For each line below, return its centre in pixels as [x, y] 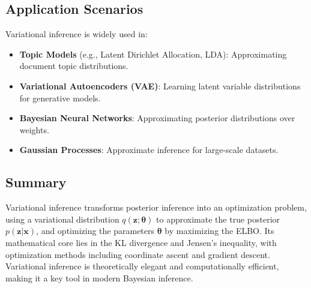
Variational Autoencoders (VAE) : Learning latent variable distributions [160, 85]
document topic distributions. [74, 66]
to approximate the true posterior [218, 219]
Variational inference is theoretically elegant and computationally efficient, [142, 266]
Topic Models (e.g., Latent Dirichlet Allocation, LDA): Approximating [153, 54]
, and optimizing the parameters [95, 231]
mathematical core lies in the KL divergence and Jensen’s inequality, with [141, 242]
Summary [36, 182]
